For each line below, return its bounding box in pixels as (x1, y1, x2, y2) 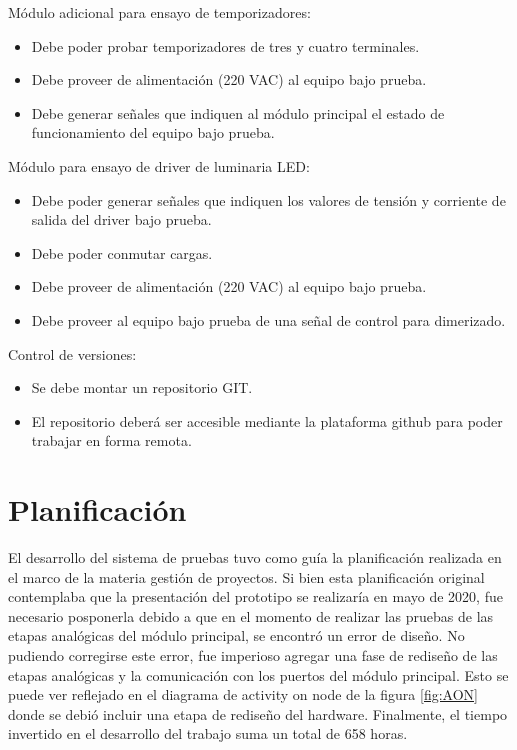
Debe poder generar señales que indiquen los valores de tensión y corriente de (31, 189, 506, 210)
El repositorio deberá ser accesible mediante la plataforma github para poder (31, 410, 503, 431)
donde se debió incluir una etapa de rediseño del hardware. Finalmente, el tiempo (8, 703, 508, 724)
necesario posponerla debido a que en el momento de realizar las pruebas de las (8, 605, 494, 626)
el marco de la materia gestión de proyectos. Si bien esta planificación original (8, 566, 485, 587)
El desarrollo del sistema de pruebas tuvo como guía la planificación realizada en (8, 547, 502, 568)
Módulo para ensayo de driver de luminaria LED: (8, 155, 310, 176)
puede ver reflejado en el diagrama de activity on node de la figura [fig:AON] (8, 684, 478, 705)
